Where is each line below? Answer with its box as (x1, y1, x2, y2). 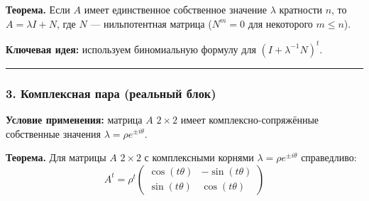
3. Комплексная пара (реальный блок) (6, 84, 216, 102)
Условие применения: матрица (6, 112, 143, 126)
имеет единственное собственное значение (84, 2, 268, 16)
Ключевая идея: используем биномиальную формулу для (6, 41, 256, 56)
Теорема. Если (6, 2, 70, 16)
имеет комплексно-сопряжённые (180, 112, 319, 126)
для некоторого (248, 16, 313, 31)
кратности (279, 2, 322, 16)
